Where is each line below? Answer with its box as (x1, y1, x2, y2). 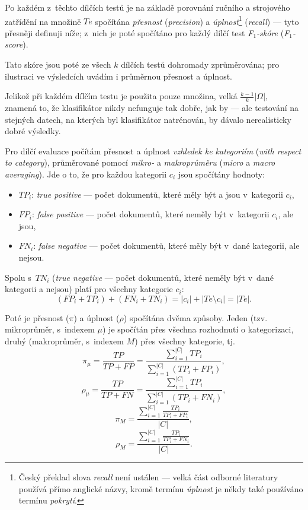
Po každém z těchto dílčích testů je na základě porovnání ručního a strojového (5, 1, 290, 13)
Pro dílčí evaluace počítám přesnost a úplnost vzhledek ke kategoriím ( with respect (5, 144, 301, 157)
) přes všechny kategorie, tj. (134, 334, 235, 347)
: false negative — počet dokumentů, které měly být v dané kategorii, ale (33, 239, 300, 252)
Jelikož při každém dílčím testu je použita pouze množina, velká (5, 90, 238, 102)
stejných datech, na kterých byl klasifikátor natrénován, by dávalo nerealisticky (5, 113, 291, 125)
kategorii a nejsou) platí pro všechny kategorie (5, 283, 173, 295)
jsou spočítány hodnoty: (178, 168, 265, 180)
